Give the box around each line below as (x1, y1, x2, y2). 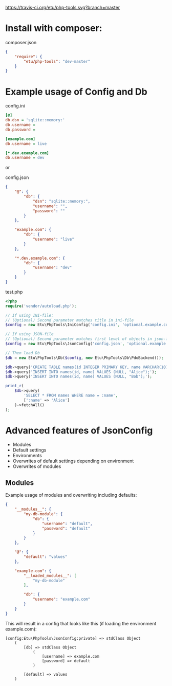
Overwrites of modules (12, 463, 61, 470)
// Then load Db (5, 350, 40, 355)
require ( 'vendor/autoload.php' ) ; (5, 303, 77, 309)
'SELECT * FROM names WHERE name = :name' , (24, 393, 118, 398)
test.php (5, 288, 23, 295)
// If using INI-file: (5, 313, 54, 318)
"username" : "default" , (41, 521, 93, 526)
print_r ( (5, 383, 24, 389)
